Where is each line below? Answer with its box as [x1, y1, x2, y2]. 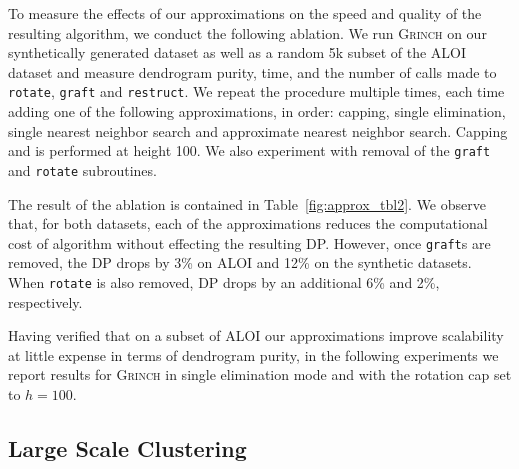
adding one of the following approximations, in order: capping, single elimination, [8, 101, 506, 122]
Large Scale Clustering [8, 432, 247, 463]
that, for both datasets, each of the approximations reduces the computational [8, 213, 488, 234]
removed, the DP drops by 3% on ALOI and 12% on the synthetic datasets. [8, 252, 472, 273]
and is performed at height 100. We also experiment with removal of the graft [8, 140, 491, 161]
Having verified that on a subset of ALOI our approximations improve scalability [8, 325, 504, 346]
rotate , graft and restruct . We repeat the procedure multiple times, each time [8, 81, 505, 102]
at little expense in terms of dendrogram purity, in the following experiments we [8, 344, 499, 365]
